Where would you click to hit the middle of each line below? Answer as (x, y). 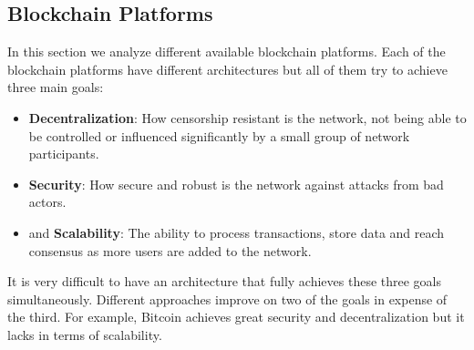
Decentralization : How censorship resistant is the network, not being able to (247, 117)
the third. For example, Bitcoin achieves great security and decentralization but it (236, 317)
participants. (64, 154)
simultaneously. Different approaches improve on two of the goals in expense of (227, 299)
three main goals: (56, 87)
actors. (47, 202)
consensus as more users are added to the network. (170, 250)
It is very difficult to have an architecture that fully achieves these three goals (225, 281)
